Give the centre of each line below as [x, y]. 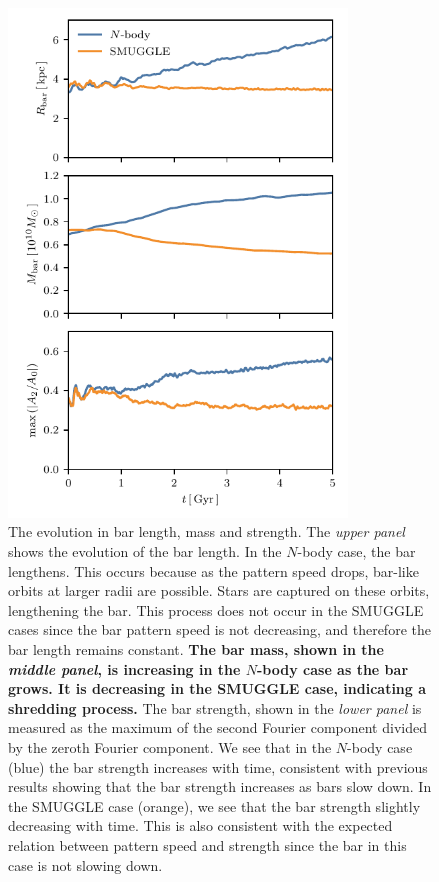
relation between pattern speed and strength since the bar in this [207, 844]
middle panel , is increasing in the [124, 668]
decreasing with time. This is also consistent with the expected [200, 825]
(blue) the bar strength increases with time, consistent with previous [218, 766]
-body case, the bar [356, 551]
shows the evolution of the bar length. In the [145, 551]
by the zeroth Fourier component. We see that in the [170, 747]
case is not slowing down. [85, 864]
